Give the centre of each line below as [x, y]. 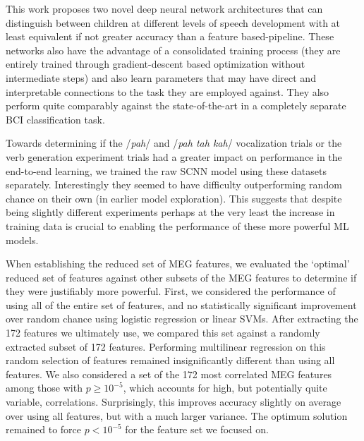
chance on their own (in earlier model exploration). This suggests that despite [174, 198]
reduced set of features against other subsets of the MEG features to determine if [181, 277]
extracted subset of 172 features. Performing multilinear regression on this [166, 346]
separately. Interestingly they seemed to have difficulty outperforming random [174, 185]
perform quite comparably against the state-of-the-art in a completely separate [176, 105]
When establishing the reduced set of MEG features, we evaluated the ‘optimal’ [178, 264]
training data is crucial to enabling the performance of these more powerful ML [177, 225]
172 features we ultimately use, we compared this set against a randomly [163, 333]
